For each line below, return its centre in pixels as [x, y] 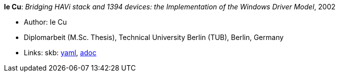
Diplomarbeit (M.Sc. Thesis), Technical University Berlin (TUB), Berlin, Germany [154, 37]
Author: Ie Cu [45, 22]
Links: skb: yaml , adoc [60, 53]
